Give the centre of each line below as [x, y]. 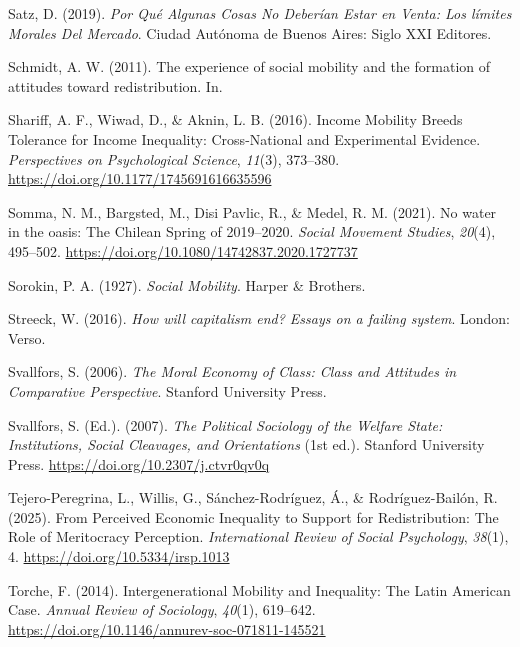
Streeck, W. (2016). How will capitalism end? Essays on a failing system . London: [259, 318]
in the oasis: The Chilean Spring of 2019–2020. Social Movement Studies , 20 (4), [252, 231]
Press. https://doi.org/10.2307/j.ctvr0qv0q [139, 463]
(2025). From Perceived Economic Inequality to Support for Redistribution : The [253, 516]
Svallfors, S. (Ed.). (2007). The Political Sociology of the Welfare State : [225, 424]
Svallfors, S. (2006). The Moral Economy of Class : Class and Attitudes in [232, 371]
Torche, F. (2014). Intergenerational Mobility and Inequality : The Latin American [259, 589]
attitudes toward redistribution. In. [115, 85]
